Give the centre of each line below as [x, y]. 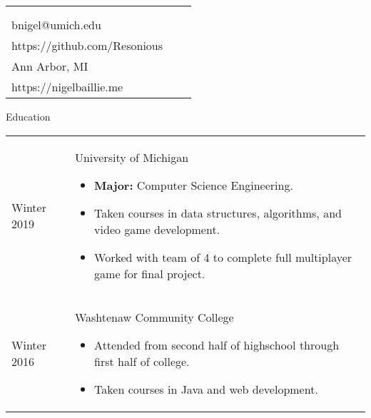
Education [28, 116]
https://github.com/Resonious [87, 45]
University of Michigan [132, 157]
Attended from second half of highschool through [217, 345]
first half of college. [142, 361]
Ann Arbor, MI [50, 66]
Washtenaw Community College [154, 317]
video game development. [157, 229]
